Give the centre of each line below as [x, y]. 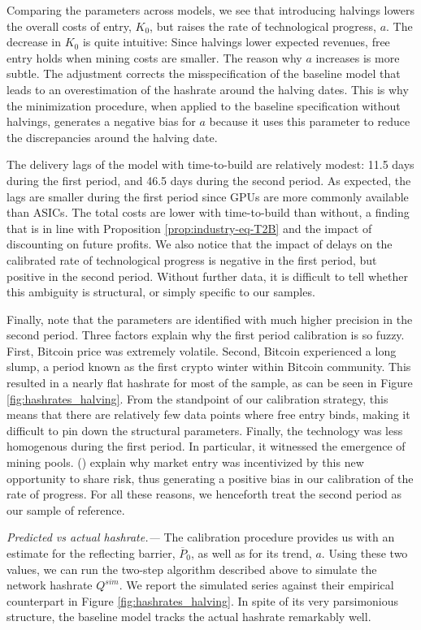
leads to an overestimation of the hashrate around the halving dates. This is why [208, 89]
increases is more [358, 57]
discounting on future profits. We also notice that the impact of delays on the [200, 244]
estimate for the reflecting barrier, [91, 553]
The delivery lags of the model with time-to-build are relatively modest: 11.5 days [210, 164]
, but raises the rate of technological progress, [263, 26]
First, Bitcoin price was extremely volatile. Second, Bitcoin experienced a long [202, 350]
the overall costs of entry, [69, 26]
